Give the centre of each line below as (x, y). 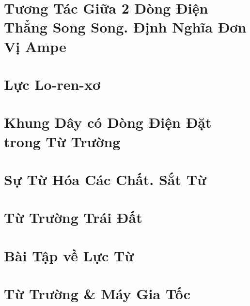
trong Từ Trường (62, 141)
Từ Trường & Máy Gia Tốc (97, 293)
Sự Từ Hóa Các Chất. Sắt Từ (105, 179)
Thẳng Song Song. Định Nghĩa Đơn (125, 27)
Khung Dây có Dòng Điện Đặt (108, 122)
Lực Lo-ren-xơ (52, 84)
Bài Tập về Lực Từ (69, 255)
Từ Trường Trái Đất (73, 217)
